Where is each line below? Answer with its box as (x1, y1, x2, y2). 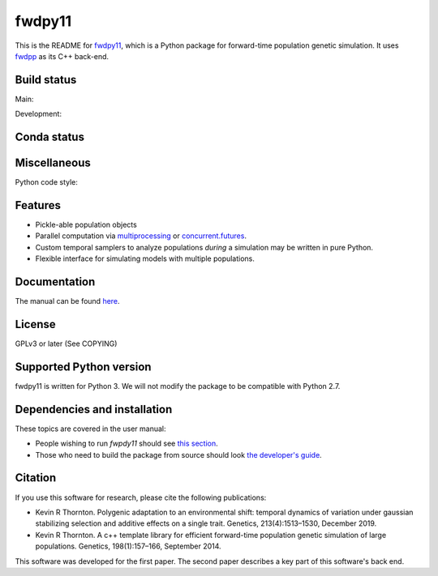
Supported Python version (15, 360, 152, 373)
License (15, 317, 56, 331)
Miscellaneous (15, 156, 91, 170)
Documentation (15, 275, 96, 289)
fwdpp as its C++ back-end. (15, 51, 109, 61)
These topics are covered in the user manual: (15, 424, 166, 433)
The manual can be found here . (15, 297, 121, 306)
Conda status (15, 130, 85, 144)
